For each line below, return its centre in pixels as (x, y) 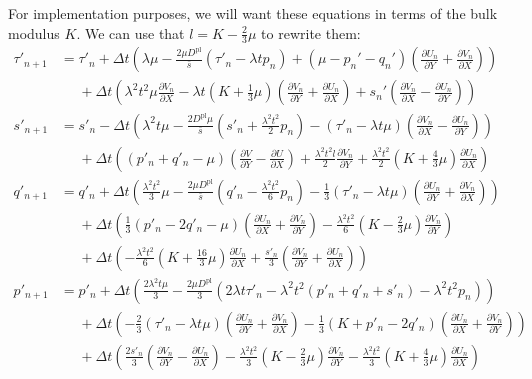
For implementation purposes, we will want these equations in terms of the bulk (253, 13)
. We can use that (130, 32)
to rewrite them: (311, 32)
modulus (34, 32)
